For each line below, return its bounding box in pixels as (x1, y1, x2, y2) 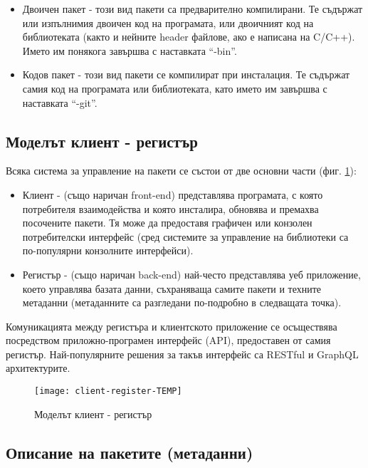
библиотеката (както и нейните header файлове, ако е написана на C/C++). (22, 29, 355, 44)
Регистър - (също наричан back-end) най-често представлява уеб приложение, (22, 266, 361, 281)
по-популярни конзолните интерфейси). (22, 243, 194, 258)
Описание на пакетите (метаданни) (6, 441, 253, 463)
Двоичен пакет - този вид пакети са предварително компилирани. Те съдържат (22, 1, 363, 16)
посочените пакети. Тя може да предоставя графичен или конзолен (22, 215, 312, 230)
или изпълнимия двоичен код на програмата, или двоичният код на (22, 15, 314, 30)
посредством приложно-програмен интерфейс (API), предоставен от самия (6, 333, 331, 348)
